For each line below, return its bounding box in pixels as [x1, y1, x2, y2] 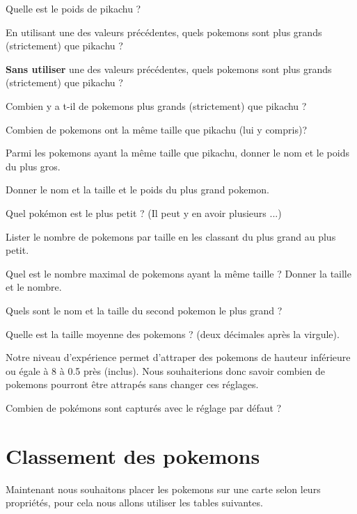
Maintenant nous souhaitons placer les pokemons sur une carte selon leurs [6, 481, 321, 496]
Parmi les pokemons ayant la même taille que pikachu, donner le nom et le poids [6, 145, 349, 160]
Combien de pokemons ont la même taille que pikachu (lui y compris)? [6, 122, 307, 136]
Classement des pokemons [6, 441, 260, 469]
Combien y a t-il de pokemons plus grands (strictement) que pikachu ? [6, 98, 307, 113]
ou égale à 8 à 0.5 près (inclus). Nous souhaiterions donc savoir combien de [6, 363, 326, 378]
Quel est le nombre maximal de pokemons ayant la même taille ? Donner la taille [6, 266, 351, 280]
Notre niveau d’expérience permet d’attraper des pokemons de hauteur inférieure [6, 350, 351, 364]
